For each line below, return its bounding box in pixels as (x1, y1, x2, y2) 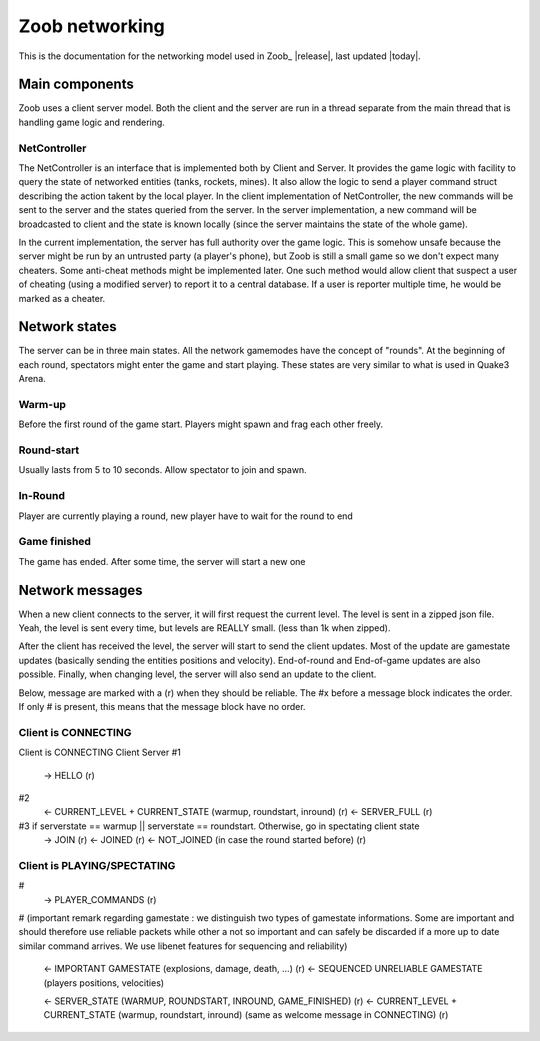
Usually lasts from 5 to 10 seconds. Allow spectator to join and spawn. (18, 464, 307, 476)
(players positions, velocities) (43, 976, 165, 989)
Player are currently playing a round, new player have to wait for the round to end (18, 510, 354, 522)
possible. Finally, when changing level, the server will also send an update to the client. (18, 668, 377, 680)
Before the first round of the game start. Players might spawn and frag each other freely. (18, 418, 384, 430)
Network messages (18, 581, 144, 599)
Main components (18, 76, 134, 93)
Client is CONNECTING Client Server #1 (18, 746, 182, 759)
